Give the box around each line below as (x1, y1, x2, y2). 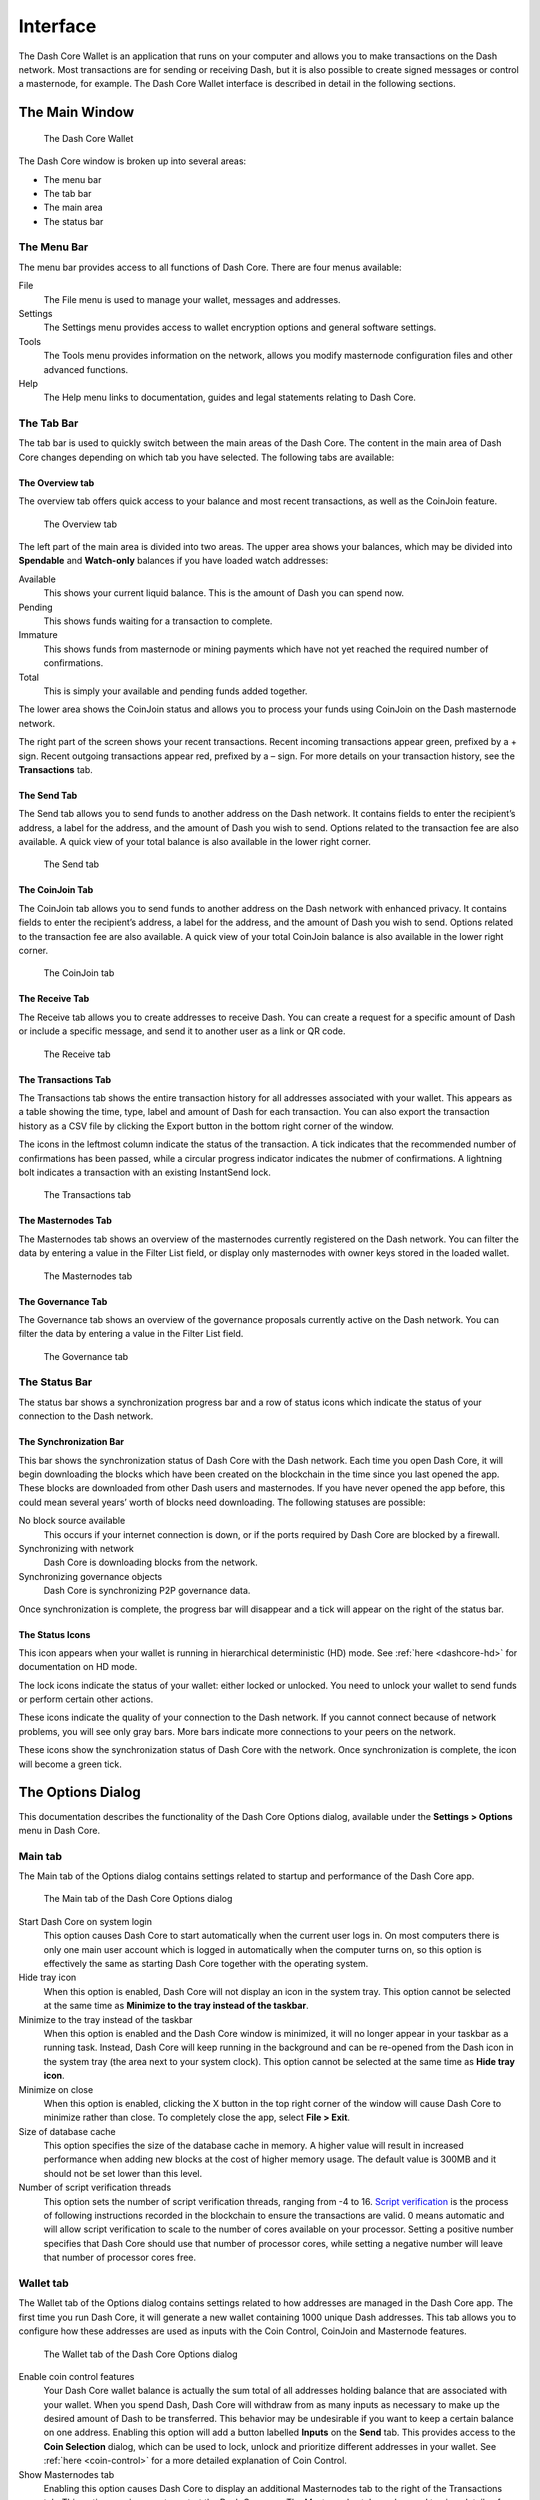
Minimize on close (18, 2083, 94, 2095)
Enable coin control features (18, 2370, 135, 2382)
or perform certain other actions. (18, 1693, 154, 1705)
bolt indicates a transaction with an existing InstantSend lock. (18, 1166, 272, 1178)
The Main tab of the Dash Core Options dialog (43, 1893, 233, 1905)
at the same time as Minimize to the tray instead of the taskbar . (43, 2000, 309, 2012)
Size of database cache (18, 2125, 116, 2137)
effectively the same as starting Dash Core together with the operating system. (43, 1958, 369, 1970)
